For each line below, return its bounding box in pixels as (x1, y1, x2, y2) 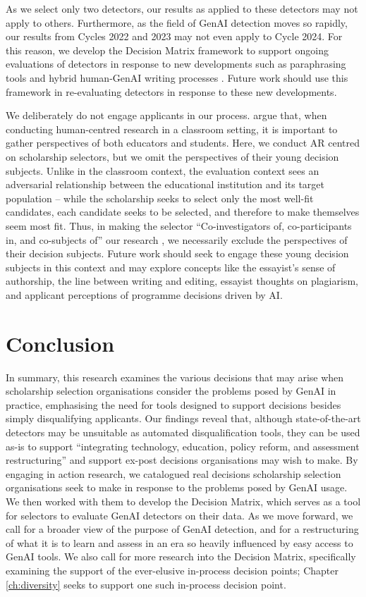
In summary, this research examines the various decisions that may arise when (6, 369, 344, 384)
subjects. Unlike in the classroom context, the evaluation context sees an (6, 163, 319, 178)
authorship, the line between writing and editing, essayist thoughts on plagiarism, (6, 273, 358, 288)
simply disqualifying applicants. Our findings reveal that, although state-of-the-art (6, 411, 361, 426)
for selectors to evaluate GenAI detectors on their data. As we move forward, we (6, 507, 353, 522)
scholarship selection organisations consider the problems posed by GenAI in (6, 383, 336, 398)
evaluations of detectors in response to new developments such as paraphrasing (6, 56, 346, 71)
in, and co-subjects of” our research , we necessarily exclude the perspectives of (6, 232, 348, 247)
